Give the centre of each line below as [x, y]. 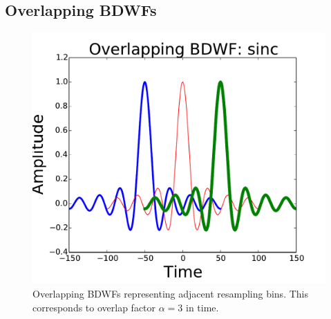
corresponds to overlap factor [94, 307]
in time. [202, 307]
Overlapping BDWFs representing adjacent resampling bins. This [170, 293]
